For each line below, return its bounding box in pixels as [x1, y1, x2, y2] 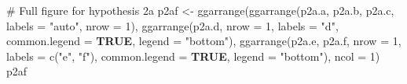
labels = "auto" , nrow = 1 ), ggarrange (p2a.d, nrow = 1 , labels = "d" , [6, 17, 339, 33]
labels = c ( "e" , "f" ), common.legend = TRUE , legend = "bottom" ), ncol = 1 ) [6, 47, 380, 64]
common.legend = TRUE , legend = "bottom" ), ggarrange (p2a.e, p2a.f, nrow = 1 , [6, 33, 401, 49]
